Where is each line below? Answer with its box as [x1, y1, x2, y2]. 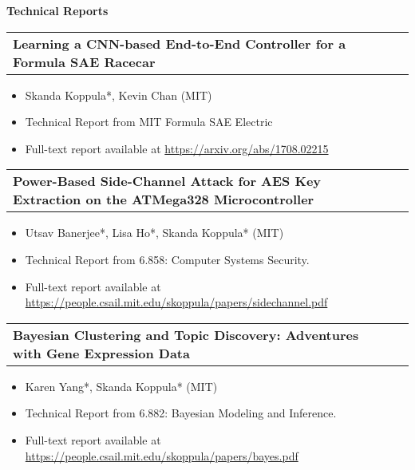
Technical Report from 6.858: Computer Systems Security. [25, 251, 310, 267]
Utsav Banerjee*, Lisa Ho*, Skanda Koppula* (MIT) [25, 224, 284, 241]
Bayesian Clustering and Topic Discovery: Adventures [13, 325, 359, 344]
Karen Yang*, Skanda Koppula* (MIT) [25, 377, 218, 394]
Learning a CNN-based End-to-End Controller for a [13, 34, 346, 53]
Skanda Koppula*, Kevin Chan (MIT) [25, 86, 212, 103]
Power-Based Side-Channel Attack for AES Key [13, 172, 322, 191]
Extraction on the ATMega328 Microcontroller [13, 190, 314, 209]
